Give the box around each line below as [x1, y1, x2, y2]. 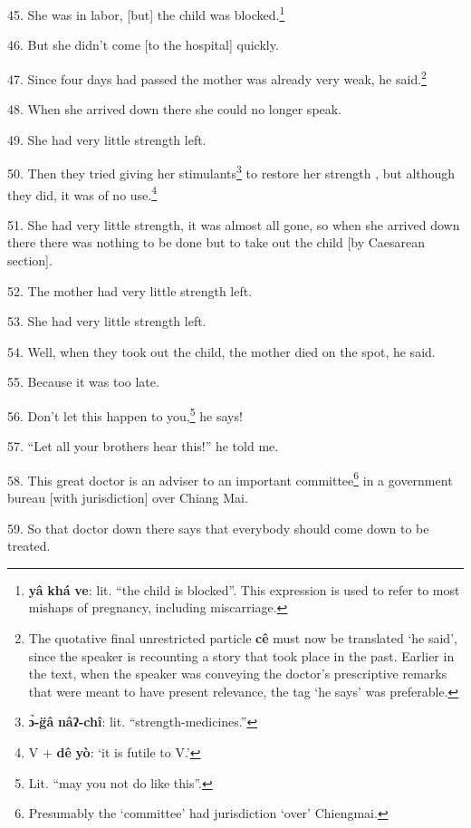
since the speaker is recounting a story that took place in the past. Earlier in [28, 646, 455, 665]
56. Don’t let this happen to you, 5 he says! [7, 403, 243, 425]
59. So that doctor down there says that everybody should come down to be [7, 518, 429, 537]
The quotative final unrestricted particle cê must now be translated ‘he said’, [28, 629, 457, 647]
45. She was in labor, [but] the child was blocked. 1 [7, 3, 285, 24]
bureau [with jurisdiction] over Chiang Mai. [7, 488, 248, 507]
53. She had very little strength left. [7, 312, 207, 331]
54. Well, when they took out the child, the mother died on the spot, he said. [7, 342, 436, 361]
